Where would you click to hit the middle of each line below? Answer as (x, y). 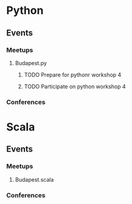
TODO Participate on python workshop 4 (75, 86)
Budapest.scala (35, 179)
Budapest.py (31, 63)
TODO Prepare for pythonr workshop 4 (73, 75)
